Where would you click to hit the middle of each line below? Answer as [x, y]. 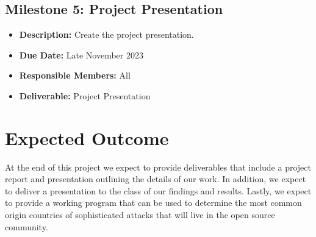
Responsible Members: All [75, 75]
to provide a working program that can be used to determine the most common [153, 203]
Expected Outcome [87, 137]
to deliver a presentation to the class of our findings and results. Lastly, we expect [158, 190]
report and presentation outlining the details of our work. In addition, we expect [156, 179]
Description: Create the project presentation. [106, 34]
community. [27, 226]
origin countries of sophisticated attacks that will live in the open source [140, 215]
